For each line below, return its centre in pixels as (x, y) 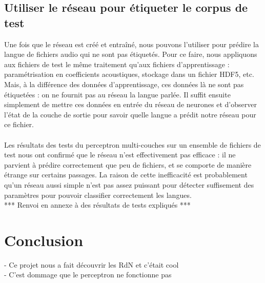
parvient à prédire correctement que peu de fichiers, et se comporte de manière (128, 164)
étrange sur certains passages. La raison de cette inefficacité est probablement (126, 175)
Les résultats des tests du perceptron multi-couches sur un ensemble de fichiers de (132, 144)
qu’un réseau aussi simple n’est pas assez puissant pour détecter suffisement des (129, 184)
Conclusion (44, 240)
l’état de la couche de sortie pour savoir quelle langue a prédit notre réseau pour (130, 114)
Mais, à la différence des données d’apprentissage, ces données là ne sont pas (124, 84)
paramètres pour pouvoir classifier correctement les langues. (98, 195)
